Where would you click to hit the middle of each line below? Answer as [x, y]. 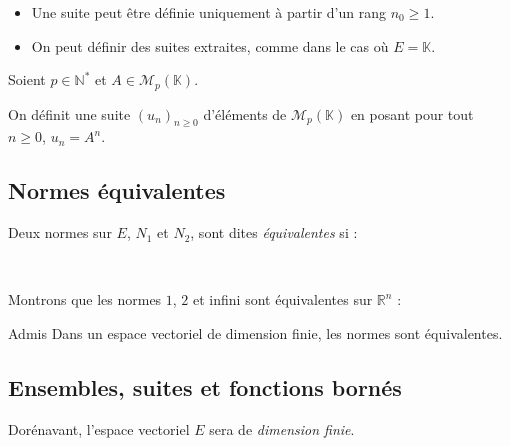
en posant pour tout [412, 113]
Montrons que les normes [85, 299]
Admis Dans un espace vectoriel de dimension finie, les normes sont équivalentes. [255, 333]
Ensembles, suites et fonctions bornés [205, 387]
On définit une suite [69, 113]
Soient [27, 79]
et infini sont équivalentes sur [283, 299]
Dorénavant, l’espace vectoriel [99, 428]
